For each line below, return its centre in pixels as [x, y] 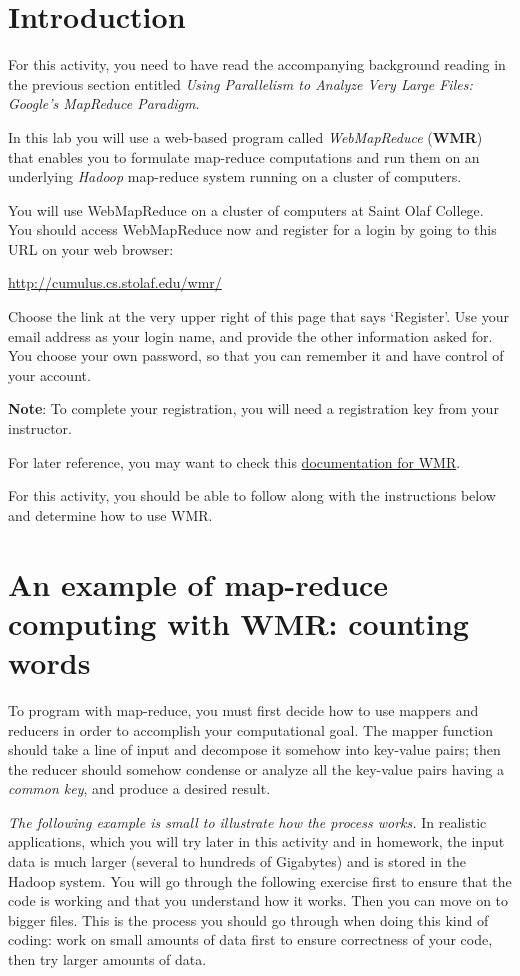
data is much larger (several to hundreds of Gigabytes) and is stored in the [237, 861]
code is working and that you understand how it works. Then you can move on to [258, 900]
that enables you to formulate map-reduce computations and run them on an [244, 156]
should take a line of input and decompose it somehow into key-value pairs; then [254, 749]
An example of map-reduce [198, 583]
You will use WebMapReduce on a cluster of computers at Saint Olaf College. [246, 209]
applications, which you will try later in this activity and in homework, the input [256, 841]
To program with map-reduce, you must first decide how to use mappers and [243, 709]
